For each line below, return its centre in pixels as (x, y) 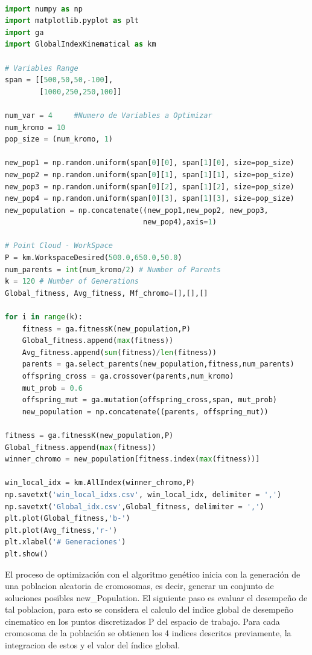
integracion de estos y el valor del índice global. (92, 645)
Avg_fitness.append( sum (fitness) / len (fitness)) (119, 352)
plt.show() (27, 554)
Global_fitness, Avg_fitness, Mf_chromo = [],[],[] (107, 293)
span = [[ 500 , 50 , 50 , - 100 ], (59, 80)
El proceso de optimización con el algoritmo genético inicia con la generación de (153, 574)
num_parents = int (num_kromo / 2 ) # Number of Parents (113, 269)
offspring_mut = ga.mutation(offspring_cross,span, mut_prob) (150, 400)
